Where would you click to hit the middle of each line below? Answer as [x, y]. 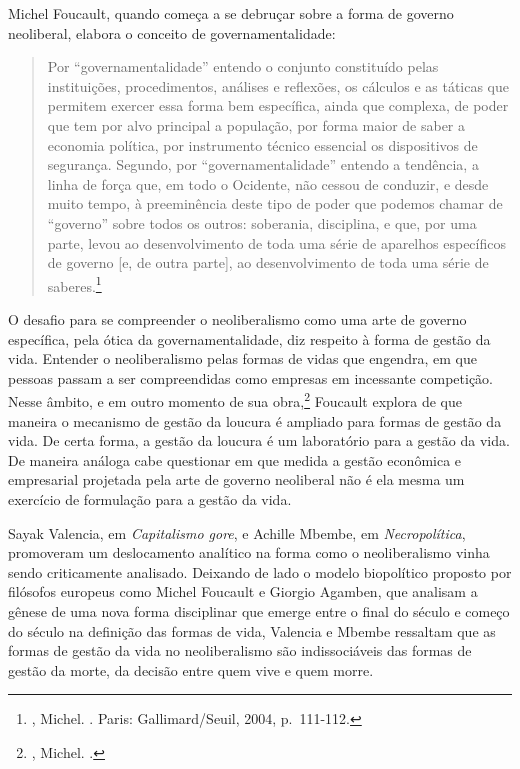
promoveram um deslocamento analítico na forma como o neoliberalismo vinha [249, 552]
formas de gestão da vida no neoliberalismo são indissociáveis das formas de [240, 650]
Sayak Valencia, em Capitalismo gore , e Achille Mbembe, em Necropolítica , [237, 532]
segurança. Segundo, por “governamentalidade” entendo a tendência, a [263, 164]
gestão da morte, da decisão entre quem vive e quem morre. [191, 669]
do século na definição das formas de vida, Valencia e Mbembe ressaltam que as [252, 630]
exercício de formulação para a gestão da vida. [150, 498]
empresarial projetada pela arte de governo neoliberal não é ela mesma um [236, 479]
